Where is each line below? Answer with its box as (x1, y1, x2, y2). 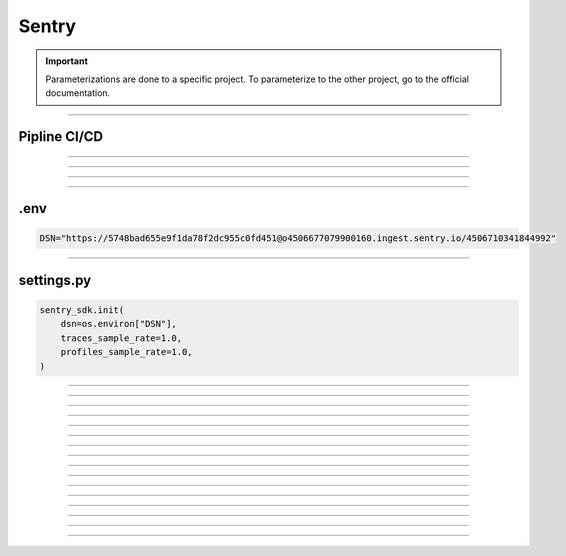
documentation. (45, 87, 111, 99)
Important (45, 55, 89, 67)
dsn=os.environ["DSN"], (60, 318, 177, 330)
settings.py (18, 271, 92, 289)
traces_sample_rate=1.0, (60, 332, 183, 344)
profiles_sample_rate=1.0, (60, 346, 194, 358)
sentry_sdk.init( (39, 304, 125, 315)
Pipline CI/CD (18, 128, 104, 145)
